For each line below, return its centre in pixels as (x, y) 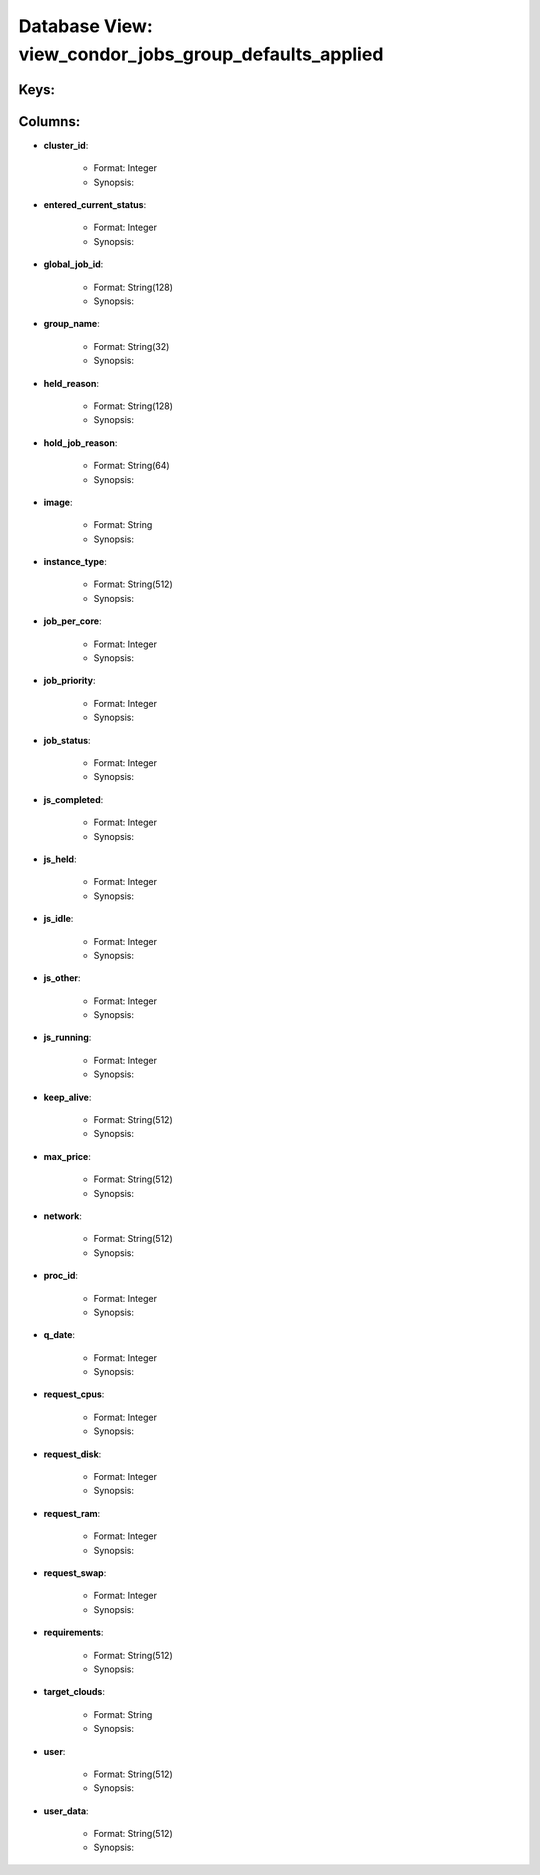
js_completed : (73, 799)
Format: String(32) (131, 346)
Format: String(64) (131, 466)
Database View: (86, 26)
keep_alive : (67, 1097)
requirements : (73, 1632)
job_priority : (69, 681)
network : (62, 1216)
